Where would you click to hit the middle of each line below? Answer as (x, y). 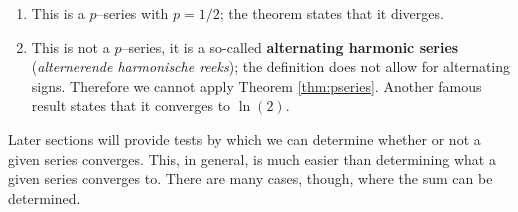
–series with (132, 13)
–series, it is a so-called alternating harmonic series (290, 46)
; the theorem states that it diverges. (331, 13)
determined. (44, 197)
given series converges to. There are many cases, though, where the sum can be (250, 178)
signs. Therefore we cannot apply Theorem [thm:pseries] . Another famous (256, 85)
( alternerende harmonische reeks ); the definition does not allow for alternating (271, 66)
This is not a (70, 46)
